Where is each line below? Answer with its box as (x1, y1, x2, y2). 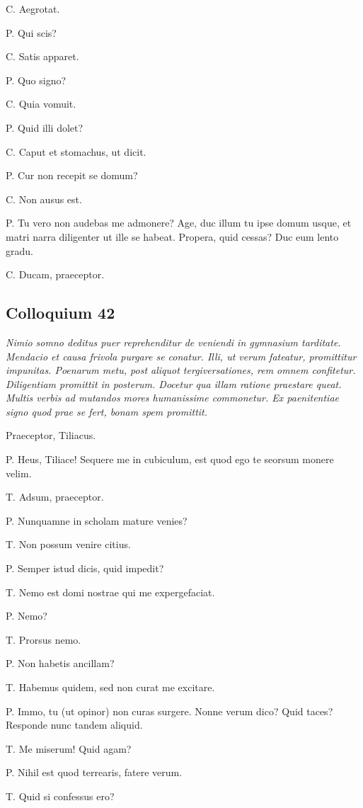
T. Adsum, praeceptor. (6, 489, 104, 504)
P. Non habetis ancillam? (6, 656, 115, 671)
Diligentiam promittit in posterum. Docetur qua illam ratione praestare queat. (6, 376, 342, 391)
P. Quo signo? (6, 72, 67, 87)
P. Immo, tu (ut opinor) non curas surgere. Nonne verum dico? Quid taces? (6, 703, 333, 718)
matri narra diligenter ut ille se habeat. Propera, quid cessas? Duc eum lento (6, 229, 339, 244)
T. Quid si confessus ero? (6, 788, 115, 803)
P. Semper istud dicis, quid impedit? (6, 561, 164, 576)
